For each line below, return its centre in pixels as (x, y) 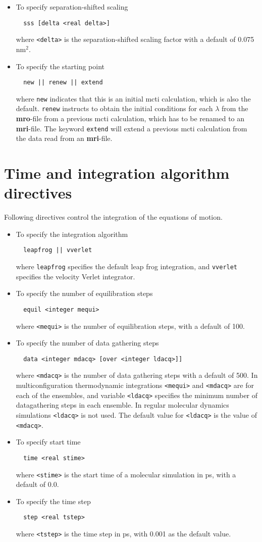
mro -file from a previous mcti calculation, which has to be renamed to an (130, 118)
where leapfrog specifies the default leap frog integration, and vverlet (127, 266)
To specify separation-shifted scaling (72, 7)
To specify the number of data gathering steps (87, 343)
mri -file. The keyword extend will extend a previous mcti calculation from (132, 128)
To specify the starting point (60, 66)
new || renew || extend (63, 83)
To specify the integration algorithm (72, 234)
